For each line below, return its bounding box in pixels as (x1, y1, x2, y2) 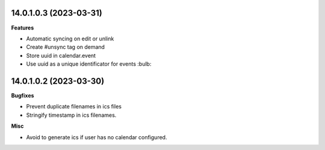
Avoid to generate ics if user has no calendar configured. (26, 133, 167, 141)
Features (11, 24, 34, 31)
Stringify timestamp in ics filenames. (26, 111, 117, 119)
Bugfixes (11, 92, 34, 99)
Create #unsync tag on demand (26, 43, 105, 51)
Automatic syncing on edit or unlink (26, 35, 114, 42)
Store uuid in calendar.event (26, 52, 96, 59)
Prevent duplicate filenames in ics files (26, 103, 122, 110)
